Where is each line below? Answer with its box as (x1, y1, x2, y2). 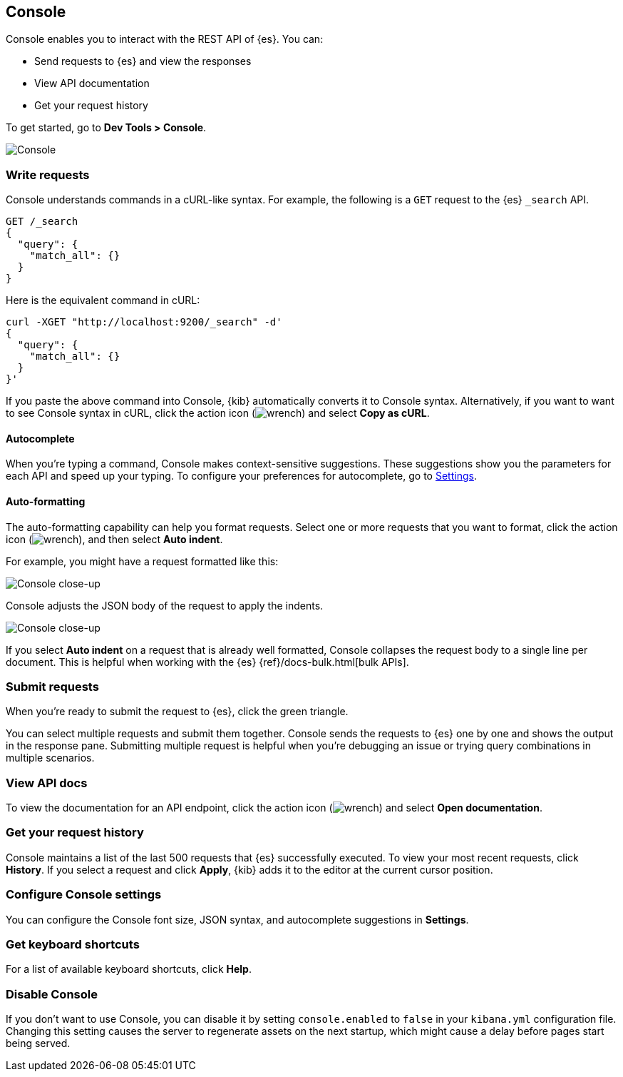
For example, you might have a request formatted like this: (6, 555, 279, 567)
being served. (6, 1037, 71, 1050)
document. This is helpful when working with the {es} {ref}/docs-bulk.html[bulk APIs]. (6, 655, 409, 668)
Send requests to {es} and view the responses (34, 55, 252, 68)
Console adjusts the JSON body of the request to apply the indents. (6, 599, 324, 612)
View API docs (6, 775, 88, 790)
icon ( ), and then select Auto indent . (6, 532, 223, 545)
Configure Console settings (6, 887, 162, 902)
